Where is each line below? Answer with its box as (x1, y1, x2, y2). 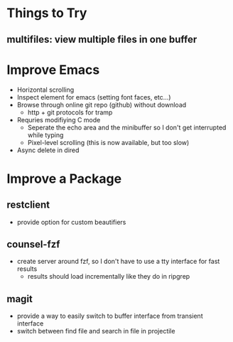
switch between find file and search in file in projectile (16, 327, 175, 336)
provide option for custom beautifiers (16, 218, 126, 226)
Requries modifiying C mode (16, 115, 101, 124)
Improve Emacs (6, 62, 100, 78)
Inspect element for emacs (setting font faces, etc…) (16, 92, 171, 101)
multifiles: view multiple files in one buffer (6, 33, 197, 46)
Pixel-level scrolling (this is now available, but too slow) (27, 138, 190, 146)
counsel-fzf (6, 238, 60, 250)
